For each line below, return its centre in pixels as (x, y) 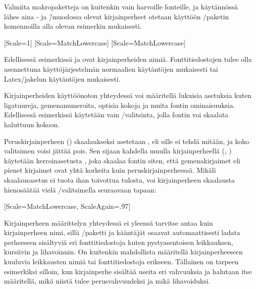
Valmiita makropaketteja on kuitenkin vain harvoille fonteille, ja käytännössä (121, 6)
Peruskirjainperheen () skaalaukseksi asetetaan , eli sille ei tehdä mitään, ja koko (127, 141)
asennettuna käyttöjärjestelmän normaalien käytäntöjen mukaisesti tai (111, 69)
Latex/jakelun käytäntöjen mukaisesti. (62, 78)
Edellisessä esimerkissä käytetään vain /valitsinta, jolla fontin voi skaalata (116, 115)
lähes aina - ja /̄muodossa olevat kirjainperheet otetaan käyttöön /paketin (117, 16)
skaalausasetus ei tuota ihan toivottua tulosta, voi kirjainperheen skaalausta (120, 179)
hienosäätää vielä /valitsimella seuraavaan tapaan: (80, 189)
